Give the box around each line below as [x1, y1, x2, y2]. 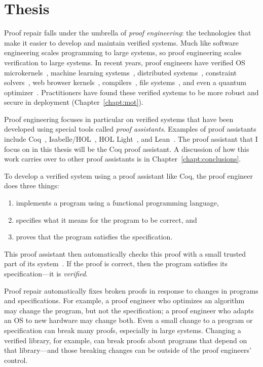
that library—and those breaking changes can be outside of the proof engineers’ [4, 345, 251, 355]
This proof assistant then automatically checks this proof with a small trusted [4, 248, 246, 259]
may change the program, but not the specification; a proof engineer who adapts [4, 305, 254, 315]
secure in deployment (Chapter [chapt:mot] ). [4, 97, 143, 107]
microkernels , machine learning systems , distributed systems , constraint [4, 67, 237, 77]
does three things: [4, 180, 59, 191]
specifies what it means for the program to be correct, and [16, 214, 197, 225]
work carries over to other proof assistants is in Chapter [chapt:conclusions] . [4, 153, 241, 164]
